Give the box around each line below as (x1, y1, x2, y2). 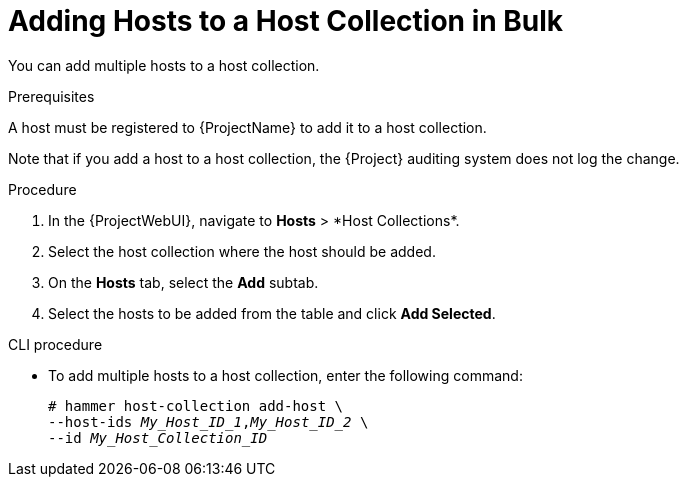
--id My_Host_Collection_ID (48, 429, 268, 446)
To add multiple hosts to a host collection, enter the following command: (48, 366, 523, 384)
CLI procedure (8, 335, 103, 353)
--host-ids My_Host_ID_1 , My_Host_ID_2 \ (48, 413, 369, 430)
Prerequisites (8, 87, 95, 105)
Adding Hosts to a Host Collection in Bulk (8, 4, 564, 38)
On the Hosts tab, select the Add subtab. (48, 273, 319, 291)
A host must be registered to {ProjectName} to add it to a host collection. (8, 118, 487, 136)
